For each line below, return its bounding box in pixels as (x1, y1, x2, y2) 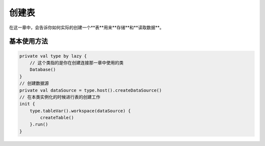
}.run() (29, 122, 49, 127)
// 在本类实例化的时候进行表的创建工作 (19, 94, 101, 100)
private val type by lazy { (19, 53, 87, 59)
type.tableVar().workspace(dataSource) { (29, 108, 131, 114)
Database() (29, 67, 56, 73)
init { (19, 101, 35, 107)
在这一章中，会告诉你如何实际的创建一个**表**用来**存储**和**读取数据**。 (9, 24, 164, 30)
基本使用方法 (9, 37, 48, 46)
